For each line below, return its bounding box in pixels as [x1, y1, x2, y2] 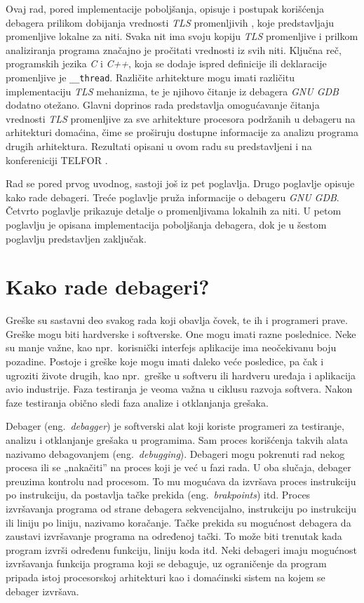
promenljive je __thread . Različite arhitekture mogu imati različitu [6, 69, 295, 84]
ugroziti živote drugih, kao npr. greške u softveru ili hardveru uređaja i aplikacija [6, 367, 356, 382]
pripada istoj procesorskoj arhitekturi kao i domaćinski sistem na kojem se [6, 569, 325, 584]
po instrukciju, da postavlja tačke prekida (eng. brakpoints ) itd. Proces [6, 487, 311, 502]
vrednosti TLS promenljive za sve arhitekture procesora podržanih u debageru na [6, 111, 356, 126]
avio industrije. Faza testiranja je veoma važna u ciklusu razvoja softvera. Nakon [6, 381, 353, 396]
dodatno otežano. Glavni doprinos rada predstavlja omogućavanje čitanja [6, 97, 320, 112]
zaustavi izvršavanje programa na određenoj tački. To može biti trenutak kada [6, 529, 342, 543]
